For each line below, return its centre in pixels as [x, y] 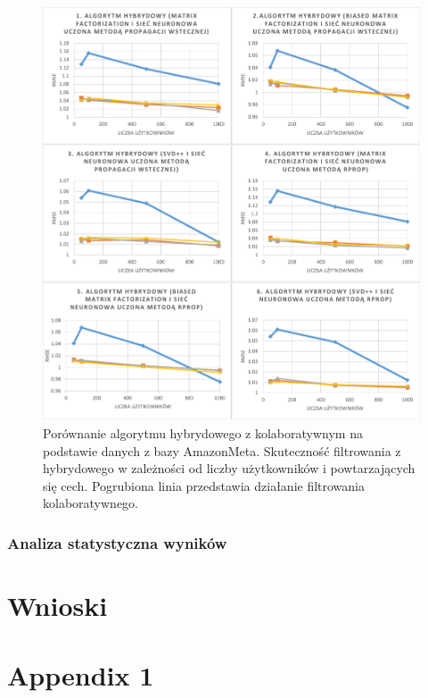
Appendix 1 [81, 675]
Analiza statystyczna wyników [117, 542]
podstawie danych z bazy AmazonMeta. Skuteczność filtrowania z [222, 450]
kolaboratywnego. [91, 503]
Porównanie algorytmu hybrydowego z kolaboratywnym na [203, 432]
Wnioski [58, 605]
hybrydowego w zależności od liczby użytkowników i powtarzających [229, 468]
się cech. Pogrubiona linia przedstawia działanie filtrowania [204, 485]
